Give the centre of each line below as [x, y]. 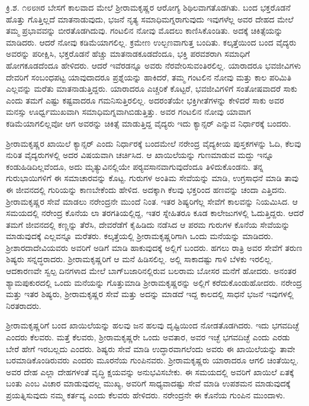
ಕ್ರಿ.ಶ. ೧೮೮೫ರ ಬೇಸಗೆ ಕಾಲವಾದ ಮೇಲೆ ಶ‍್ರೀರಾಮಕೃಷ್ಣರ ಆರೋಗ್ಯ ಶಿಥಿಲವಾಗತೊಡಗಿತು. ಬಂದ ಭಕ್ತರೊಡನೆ [148, 7]
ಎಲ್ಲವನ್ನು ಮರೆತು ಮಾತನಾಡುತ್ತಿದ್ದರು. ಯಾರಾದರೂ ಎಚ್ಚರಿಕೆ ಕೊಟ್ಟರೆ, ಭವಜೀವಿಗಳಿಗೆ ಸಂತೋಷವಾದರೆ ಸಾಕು [152, 88]
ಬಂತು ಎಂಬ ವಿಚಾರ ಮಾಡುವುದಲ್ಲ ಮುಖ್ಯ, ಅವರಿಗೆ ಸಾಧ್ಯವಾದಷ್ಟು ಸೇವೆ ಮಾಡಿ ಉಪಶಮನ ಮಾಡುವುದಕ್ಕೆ [148, 383]
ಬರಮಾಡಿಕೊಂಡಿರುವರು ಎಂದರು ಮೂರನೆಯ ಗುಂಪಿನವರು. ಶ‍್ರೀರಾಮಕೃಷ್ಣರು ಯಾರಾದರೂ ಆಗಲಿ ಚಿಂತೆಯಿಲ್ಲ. [152, 360]
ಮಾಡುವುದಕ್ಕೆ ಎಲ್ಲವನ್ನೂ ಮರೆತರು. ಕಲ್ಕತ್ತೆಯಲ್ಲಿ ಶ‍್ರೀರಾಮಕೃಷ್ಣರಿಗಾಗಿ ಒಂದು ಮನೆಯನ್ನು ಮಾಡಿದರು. [140, 236]
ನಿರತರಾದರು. [24, 305]
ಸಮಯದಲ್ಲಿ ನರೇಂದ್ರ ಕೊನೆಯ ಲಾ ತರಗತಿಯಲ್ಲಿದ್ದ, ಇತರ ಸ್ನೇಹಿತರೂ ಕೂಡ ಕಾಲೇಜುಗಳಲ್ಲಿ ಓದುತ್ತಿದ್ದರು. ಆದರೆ [155, 213]
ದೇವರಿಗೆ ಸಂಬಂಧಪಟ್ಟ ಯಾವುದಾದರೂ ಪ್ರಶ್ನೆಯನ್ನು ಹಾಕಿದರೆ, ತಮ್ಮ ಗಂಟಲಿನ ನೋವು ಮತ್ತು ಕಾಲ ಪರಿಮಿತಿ [149, 77]
